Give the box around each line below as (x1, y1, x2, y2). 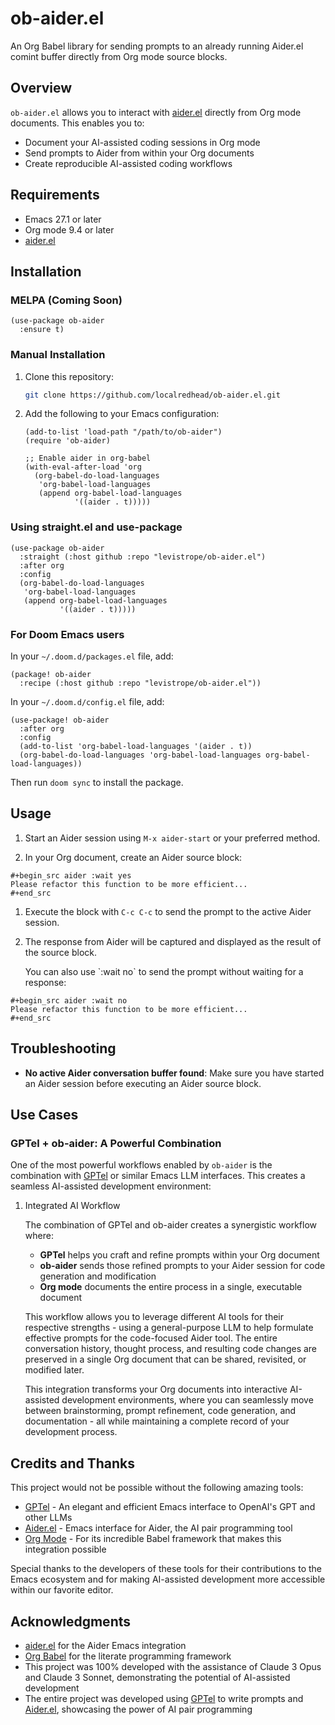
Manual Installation (10, 348, 106, 362)
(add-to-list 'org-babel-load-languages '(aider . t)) (19, 742, 253, 752)
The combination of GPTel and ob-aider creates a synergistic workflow (24, 1219, 317, 1231)
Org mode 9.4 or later (24, 223, 115, 236)
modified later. (24, 1364, 85, 1376)
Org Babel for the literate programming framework (24, 1650, 232, 1662)
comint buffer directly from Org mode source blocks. (10, 50, 228, 62)
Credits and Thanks (10, 1455, 136, 1472)
